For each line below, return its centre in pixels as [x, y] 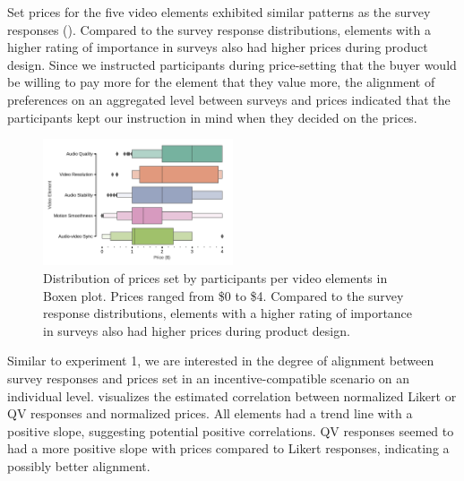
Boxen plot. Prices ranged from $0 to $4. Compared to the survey [223, 295]
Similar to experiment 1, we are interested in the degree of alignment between [221, 361]
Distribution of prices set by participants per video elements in [215, 278]
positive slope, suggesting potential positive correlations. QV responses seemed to [231, 430]
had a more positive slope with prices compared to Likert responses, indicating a [228, 448]
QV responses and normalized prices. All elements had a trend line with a [210, 413]
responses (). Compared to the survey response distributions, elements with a [219, 29]
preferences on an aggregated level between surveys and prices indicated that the [229, 99]
